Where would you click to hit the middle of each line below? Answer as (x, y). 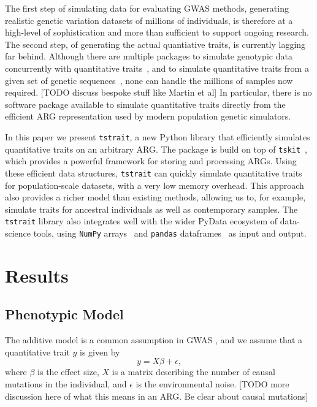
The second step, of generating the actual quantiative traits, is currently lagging (155, 44)
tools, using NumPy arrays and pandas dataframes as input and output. (170, 233)
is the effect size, (68, 372)
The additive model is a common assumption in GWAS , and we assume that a (154, 340)
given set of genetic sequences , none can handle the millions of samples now (149, 80)
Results (37, 275)
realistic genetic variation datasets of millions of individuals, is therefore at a (149, 20)
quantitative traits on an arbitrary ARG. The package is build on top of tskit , (156, 149)
